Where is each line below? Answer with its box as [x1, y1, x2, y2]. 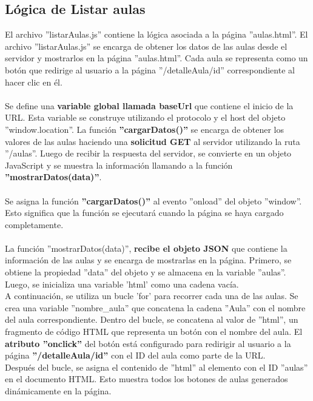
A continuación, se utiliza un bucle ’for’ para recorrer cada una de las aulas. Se [5, 289, 298, 302]
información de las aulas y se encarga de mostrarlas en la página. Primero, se [5, 254, 292, 266]
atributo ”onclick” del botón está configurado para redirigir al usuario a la [5, 337, 291, 349]
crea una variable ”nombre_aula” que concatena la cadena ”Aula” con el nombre [5, 301, 306, 314]
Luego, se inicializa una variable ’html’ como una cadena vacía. [5, 277, 239, 290]
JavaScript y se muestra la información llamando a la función [5, 158, 233, 171]
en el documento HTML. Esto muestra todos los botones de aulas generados [5, 372, 288, 385]
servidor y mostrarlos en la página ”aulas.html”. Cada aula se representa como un [5, 52, 308, 64]
